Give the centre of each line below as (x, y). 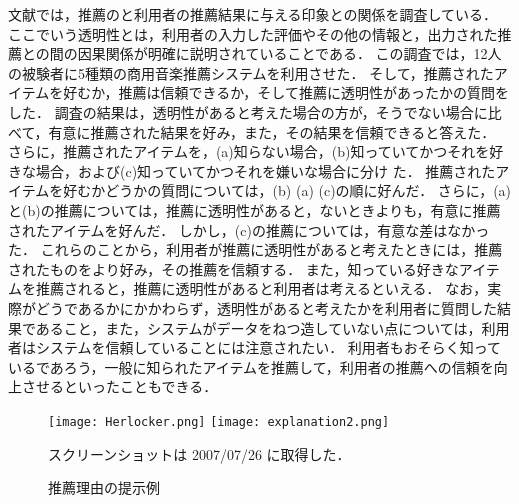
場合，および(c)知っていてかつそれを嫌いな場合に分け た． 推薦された (265, 170)
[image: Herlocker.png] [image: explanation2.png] (219, 421)
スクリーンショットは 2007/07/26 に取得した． (199, 453)
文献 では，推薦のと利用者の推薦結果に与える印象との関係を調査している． (253, 14)
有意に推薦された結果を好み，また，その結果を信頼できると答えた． (272, 131)
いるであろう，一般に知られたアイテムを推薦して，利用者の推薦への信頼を (251, 366)
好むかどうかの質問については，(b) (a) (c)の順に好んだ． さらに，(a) (287, 190)
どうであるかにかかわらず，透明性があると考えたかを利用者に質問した (266, 307)
